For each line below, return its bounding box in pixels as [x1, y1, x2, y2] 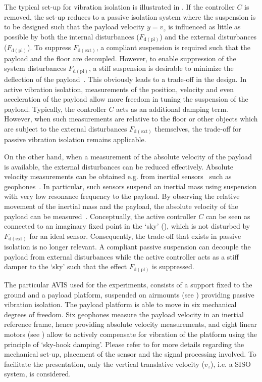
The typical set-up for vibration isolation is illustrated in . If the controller [4, 2, 235, 12]
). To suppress [27, 42, 71, 53]
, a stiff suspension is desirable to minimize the [89, 63, 234, 73]
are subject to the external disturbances [4, 123, 127, 134]
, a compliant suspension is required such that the [96, 42, 250, 53]
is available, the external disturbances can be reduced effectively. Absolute [4, 161, 233, 172]
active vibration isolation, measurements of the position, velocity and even [4, 83, 234, 94]
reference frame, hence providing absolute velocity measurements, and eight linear [4, 319, 257, 329]
